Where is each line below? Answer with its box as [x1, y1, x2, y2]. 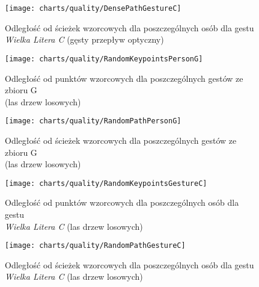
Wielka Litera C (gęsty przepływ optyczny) [5, 33, 164, 46]
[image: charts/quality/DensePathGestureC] [5, 4, 181, 13]
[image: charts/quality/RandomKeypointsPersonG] [5, 54, 203, 63]
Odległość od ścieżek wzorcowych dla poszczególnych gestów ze [5, 134, 237, 146]
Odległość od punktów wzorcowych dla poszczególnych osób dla [5, 196, 239, 209]
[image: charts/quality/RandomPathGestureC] [5, 241, 186, 250]
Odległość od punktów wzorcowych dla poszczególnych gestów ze [5, 72, 243, 84]
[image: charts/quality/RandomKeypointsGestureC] [5, 179, 207, 188]
